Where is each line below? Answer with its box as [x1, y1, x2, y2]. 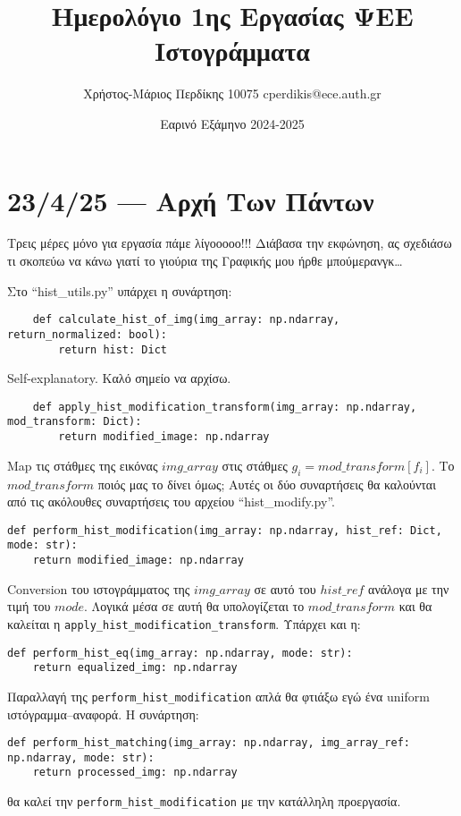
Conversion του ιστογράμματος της [7, 579, 190, 598]
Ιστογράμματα [155, 32, 310, 69]
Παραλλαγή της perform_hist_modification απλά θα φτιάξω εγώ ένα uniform [7, 686, 430, 705]
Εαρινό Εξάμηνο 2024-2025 [160, 114, 305, 132]
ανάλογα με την [368, 579, 449, 598]
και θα [398, 597, 432, 616]
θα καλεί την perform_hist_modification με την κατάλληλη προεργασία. [7, 792, 401, 811]
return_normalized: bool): [7, 327, 167, 341]
